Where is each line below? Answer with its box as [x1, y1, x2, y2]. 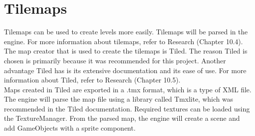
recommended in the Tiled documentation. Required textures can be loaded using [4, 103, 250, 113]
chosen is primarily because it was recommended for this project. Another [4, 55, 226, 65]
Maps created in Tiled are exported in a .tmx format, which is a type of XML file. [4, 84, 252, 94]
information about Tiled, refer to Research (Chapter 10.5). [4, 75, 181, 85]
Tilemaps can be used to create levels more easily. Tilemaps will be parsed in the [4, 27, 248, 37]
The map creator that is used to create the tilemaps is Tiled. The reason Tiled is [4, 46, 248, 56]
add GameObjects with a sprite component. [4, 123, 136, 133]
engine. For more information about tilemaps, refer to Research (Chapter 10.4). [4, 36, 243, 46]
